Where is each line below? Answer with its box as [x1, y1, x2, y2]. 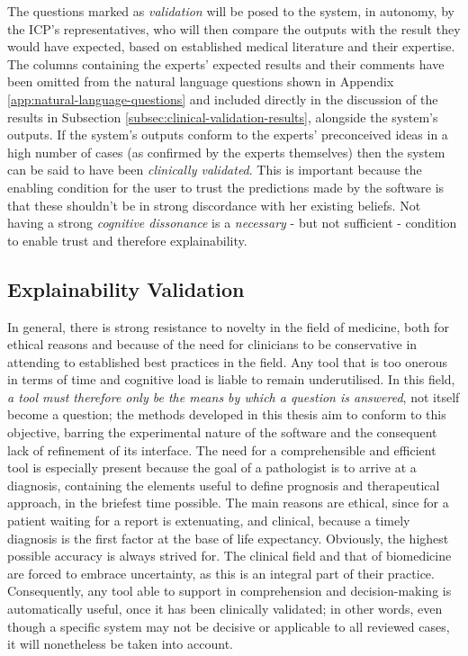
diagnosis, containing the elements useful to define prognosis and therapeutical [7, 475, 440, 494]
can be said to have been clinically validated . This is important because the [7, 160, 422, 179]
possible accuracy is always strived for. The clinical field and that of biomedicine [7, 546, 452, 565]
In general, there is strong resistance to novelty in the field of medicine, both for [7, 317, 449, 336]
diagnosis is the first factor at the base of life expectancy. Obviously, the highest [7, 528, 449, 547]
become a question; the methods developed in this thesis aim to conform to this [7, 405, 446, 424]
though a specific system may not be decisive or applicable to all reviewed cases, [7, 616, 450, 635]
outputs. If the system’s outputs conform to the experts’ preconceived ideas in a [7, 125, 448, 144]
